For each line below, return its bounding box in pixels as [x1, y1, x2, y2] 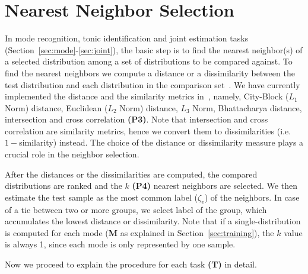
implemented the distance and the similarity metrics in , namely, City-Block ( [5, 90, 289, 102]
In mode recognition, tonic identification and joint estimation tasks [5, 32, 249, 44]
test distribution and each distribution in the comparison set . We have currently [5, 78, 300, 91]
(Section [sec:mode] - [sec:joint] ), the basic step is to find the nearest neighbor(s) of [5, 43, 303, 56]
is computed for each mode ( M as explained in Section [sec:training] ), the [5, 226, 274, 238]
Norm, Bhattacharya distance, [192, 101, 302, 114]
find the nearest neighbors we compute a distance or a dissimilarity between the [5, 66, 295, 79]
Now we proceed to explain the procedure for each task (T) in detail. [5, 258, 257, 270]
